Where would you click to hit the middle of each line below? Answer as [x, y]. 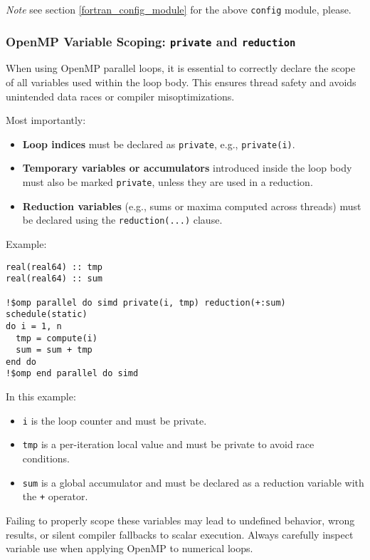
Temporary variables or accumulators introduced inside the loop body [187, 168]
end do [21, 362]
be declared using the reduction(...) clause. [122, 220]
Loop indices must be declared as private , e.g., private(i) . [159, 144]
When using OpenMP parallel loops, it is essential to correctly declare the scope [181, 68]
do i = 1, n [34, 326]
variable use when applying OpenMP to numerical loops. [129, 548]
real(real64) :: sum [54, 279]
